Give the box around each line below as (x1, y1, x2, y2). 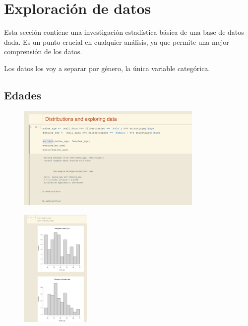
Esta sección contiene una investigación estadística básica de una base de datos (4, 27, 244, 37)
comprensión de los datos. (4, 46, 82, 57)
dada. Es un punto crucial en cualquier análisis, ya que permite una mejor (4, 36, 229, 47)
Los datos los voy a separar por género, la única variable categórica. (4, 63, 210, 73)
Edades (4, 87, 42, 102)
